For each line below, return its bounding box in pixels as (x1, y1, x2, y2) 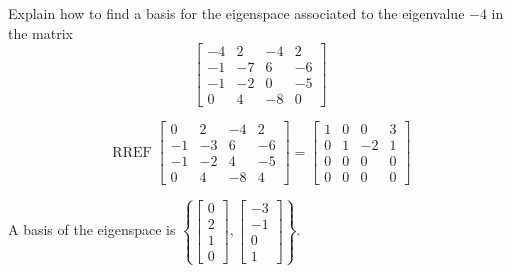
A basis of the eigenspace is (8, 219, 176, 240)
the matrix (8, 22, 73, 43)
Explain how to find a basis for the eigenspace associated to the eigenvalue (8, 3, 465, 23)
